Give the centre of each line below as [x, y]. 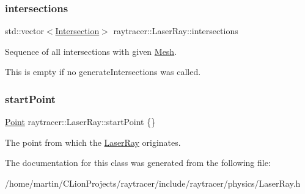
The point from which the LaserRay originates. [93, 142]
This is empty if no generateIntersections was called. [103, 72]
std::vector [24, 31]
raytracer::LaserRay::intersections [176, 31]
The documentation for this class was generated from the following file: [138, 163]
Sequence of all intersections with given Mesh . [91, 51]
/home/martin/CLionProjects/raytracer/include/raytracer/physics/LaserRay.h [153, 183]
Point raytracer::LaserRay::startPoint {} [80, 122]
